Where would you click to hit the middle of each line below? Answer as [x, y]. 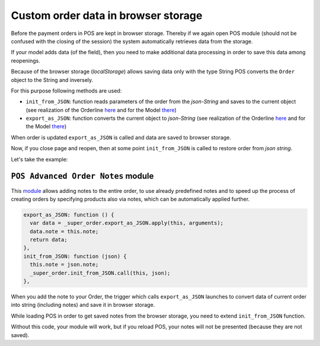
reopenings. [26, 61]
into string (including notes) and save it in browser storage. [83, 305]
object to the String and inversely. [52, 80]
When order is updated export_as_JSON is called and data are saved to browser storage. [121, 137]
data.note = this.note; [64, 231]
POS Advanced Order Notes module [82, 176]
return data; [49, 240]
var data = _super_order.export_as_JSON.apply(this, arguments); [127, 223]
